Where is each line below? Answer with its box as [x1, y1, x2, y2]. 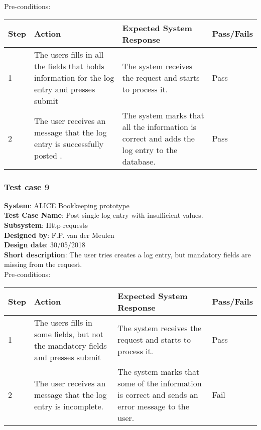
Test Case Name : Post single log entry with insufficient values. [4, 210, 203, 220]
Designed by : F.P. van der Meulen [4, 229, 114, 240]
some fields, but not [34, 328, 103, 340]
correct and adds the [122, 132, 195, 144]
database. [122, 155, 156, 167]
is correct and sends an [117, 388, 198, 400]
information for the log [34, 71, 114, 83]
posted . [34, 150, 62, 162]
